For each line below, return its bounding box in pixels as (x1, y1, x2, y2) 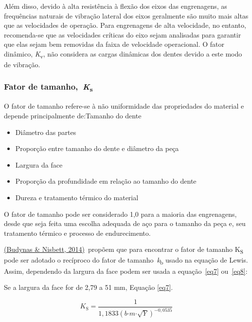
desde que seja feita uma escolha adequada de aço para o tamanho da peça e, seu (4, 218, 246, 228)
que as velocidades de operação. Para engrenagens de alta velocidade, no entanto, (4, 20, 246, 30)
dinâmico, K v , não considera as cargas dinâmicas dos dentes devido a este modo (4, 48, 242, 60)
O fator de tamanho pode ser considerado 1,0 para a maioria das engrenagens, (4, 208, 237, 219)
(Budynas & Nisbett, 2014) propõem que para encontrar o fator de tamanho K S (4, 244, 244, 256)
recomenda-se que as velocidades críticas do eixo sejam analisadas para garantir (4, 29, 241, 39)
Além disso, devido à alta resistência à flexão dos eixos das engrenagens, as (4, 1, 227, 11)
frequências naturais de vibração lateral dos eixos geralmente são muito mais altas (4, 10, 249, 20)
